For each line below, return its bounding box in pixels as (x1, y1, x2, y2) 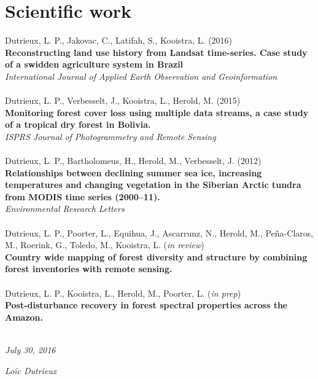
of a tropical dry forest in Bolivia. (5, 118, 151, 131)
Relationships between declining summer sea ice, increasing (5, 166, 262, 179)
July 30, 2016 (5, 343, 56, 356)
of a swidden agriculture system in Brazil (5, 58, 184, 71)
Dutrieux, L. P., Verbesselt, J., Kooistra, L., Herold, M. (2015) (5, 94, 241, 107)
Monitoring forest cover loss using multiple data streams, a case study (5, 106, 309, 119)
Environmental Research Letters (5, 202, 125, 215)
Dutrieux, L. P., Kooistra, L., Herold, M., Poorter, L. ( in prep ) (5, 286, 241, 299)
